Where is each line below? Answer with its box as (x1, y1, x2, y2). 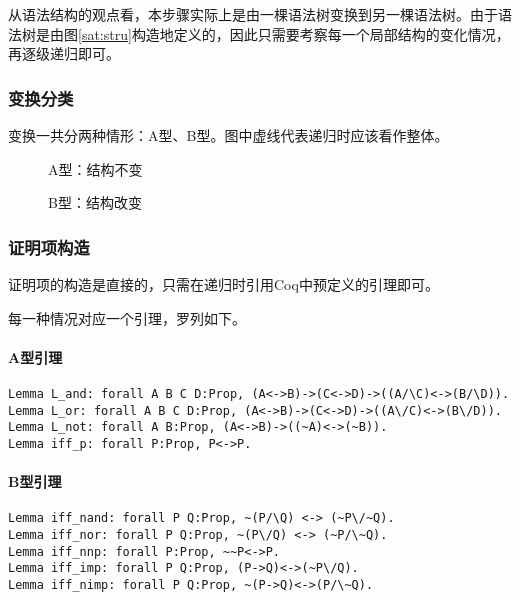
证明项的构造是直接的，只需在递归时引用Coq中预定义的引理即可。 (8, 274, 439, 294)
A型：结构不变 (48, 158, 143, 179)
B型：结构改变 (48, 192, 142, 213)
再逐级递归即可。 (8, 43, 120, 64)
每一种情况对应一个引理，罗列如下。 (8, 307, 246, 328)
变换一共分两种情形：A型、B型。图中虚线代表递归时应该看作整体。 (8, 125, 449, 145)
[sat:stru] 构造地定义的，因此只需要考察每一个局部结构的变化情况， (78, 23, 510, 44)
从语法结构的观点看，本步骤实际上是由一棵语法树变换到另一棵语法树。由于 (8, 4, 498, 24)
